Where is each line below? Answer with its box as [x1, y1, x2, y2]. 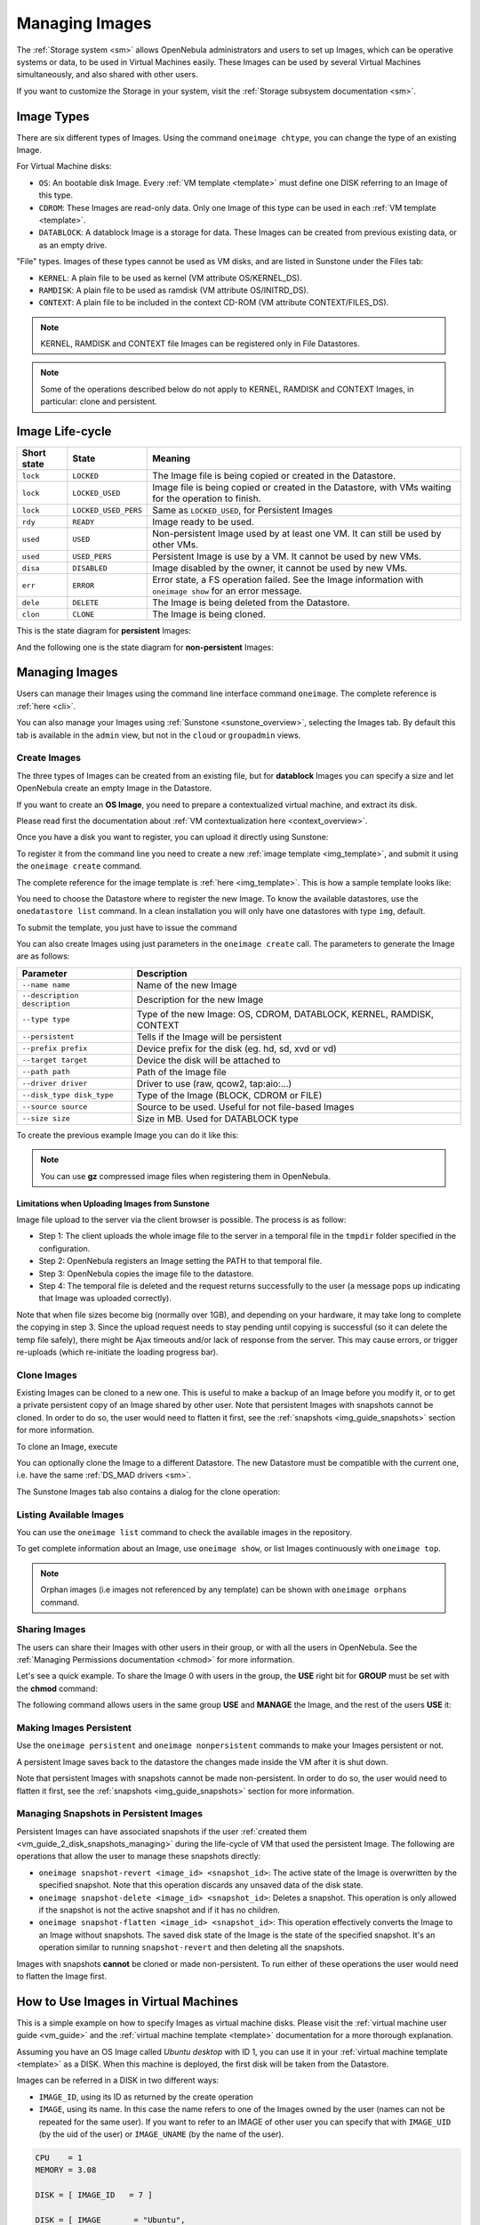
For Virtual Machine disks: [16, 161, 112, 172]
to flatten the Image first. [16, 1970, 107, 1981]
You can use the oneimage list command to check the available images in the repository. [16, 1526, 353, 1537]
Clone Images [16, 1369, 77, 1381]
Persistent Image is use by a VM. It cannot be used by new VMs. [152, 550, 422, 562]
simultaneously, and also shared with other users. [16, 69, 199, 80]
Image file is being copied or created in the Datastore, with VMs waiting [152, 481, 452, 494]
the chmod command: [16, 1683, 98, 1694]
